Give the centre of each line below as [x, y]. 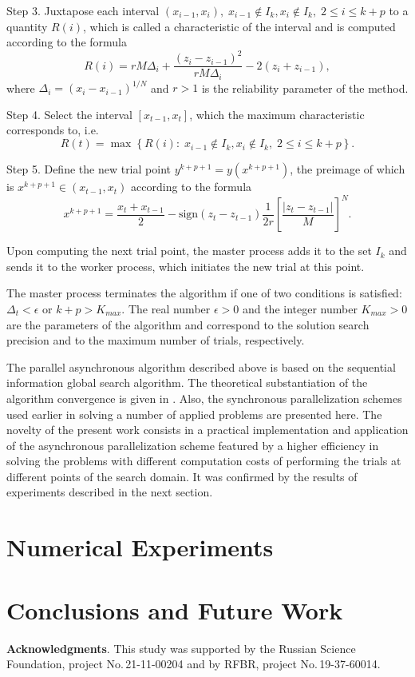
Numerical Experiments [140, 547]
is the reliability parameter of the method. [305, 88]
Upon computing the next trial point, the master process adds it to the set [189, 251]
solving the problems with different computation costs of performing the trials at [204, 461]
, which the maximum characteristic [277, 114]
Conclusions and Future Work [175, 609]
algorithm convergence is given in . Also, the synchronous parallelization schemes [204, 398]
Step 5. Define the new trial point [89, 169]
